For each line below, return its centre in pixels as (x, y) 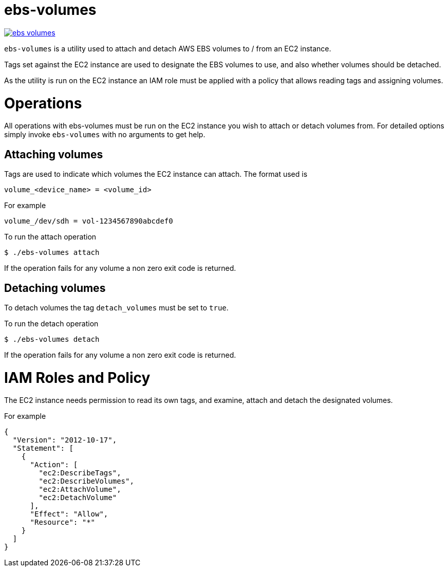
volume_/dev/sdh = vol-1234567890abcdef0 (89, 221)
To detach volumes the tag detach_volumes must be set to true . (116, 307)
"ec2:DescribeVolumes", (86, 481)
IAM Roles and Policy (77, 377)
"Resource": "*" (63, 522)
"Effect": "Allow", (69, 514)
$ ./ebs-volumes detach (52, 339)
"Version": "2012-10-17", (65, 440)
